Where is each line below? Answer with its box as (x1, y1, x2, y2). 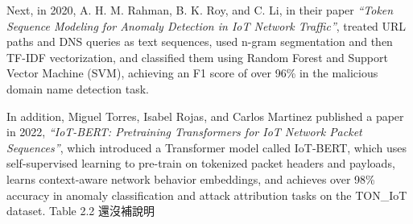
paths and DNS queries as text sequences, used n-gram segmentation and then (6, 33, 393, 50)
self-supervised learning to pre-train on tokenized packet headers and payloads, (6, 155, 395, 172)
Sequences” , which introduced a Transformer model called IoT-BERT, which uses (6, 139, 407, 156)
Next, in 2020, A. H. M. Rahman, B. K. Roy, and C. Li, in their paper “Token (6, 2, 394, 18)
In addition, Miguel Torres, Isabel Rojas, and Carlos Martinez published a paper (6, 107, 404, 124)
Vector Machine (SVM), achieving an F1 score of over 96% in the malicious (6, 64, 378, 81)
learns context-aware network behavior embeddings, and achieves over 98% (6, 170, 375, 187)
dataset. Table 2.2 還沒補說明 (6, 202, 155, 219)
